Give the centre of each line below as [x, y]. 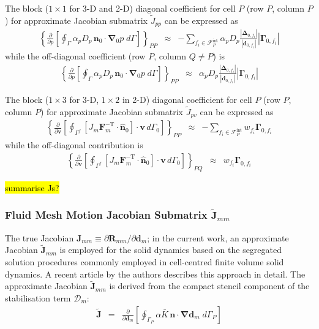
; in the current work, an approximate [218, 237]
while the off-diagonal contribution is [74, 145]
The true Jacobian [39, 237]
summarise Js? [32, 187]
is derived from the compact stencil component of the [209, 286]
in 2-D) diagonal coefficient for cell [187, 100]
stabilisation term [38, 297]
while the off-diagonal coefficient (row [75, 55]
